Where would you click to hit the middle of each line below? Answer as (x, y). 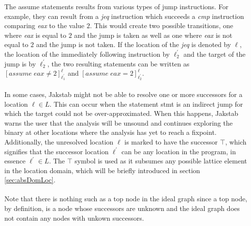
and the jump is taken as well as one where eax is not (153, 35)
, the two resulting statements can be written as (118, 63)
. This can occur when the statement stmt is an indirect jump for (146, 104)
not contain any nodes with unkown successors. (74, 218)
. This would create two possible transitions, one (161, 25)
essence (15, 161)
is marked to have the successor (171, 141)
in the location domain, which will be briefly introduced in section (102, 170)
